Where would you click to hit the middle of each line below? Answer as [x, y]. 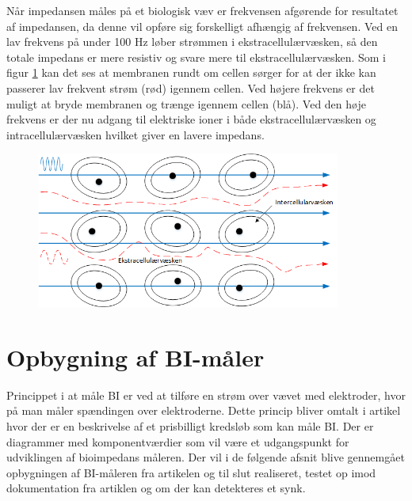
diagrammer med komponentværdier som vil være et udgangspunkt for [178, 441]
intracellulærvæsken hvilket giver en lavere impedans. [135, 134]
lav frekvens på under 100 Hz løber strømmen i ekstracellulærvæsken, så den [192, 42]
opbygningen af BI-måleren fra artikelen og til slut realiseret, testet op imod [191, 472]
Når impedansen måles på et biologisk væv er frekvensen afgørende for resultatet [202, 10]
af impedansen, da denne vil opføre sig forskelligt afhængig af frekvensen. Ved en [202, 26]
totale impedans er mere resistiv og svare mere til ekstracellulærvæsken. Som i [196, 57]
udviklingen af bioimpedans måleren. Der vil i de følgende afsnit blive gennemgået [206, 457]
